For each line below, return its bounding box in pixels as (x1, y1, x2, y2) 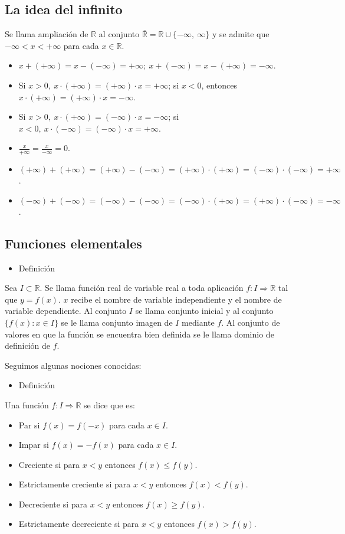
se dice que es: (83, 398, 135, 411)
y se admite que (212, 28, 270, 40)
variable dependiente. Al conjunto (5, 304, 127, 317)
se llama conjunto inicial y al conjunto (135, 304, 274, 317)
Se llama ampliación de (5, 28, 88, 40)
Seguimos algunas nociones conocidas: (5, 359, 142, 371)
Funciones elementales (5, 234, 142, 252)
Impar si (18, 438, 49, 451)
